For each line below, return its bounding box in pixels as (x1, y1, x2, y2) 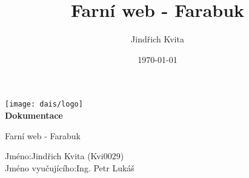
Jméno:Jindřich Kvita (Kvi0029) (5, 150, 124, 162)
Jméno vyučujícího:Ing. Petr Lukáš (5, 161, 134, 174)
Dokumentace (5, 108, 63, 121)
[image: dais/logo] (5, 100, 83, 109)
